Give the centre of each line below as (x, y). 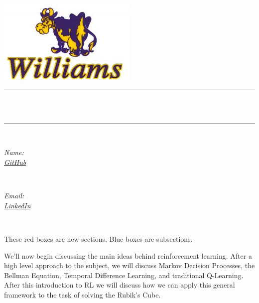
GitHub (15, 162)
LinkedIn (17, 205)
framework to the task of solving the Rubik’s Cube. (82, 294)
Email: (14, 196)
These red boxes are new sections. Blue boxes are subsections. (98, 238)
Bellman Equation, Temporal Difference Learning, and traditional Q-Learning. (124, 275)
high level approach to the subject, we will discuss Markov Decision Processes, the (129, 265)
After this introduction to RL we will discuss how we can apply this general (120, 285)
